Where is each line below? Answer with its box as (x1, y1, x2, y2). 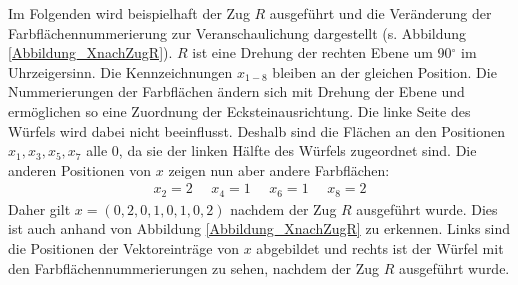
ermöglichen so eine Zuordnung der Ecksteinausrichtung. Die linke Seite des (8, 100, 471, 121)
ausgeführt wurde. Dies (356, 198, 498, 219)
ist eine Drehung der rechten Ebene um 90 (192, 42, 452, 63)
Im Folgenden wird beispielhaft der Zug (8, 3, 250, 23)
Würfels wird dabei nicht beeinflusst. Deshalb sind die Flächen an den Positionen (8, 120, 505, 141)
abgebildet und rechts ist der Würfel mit (256, 238, 504, 259)
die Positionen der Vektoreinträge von (8, 238, 240, 259)
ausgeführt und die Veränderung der (269, 3, 492, 23)
